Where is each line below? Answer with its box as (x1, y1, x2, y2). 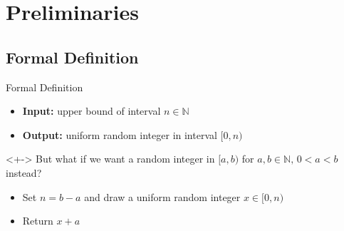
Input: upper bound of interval (22, 103, 161, 118)
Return (22, 213, 53, 228)
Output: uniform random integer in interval (22, 127, 217, 142)
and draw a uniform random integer (84, 189, 241, 204)
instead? (6, 165, 42, 180)
